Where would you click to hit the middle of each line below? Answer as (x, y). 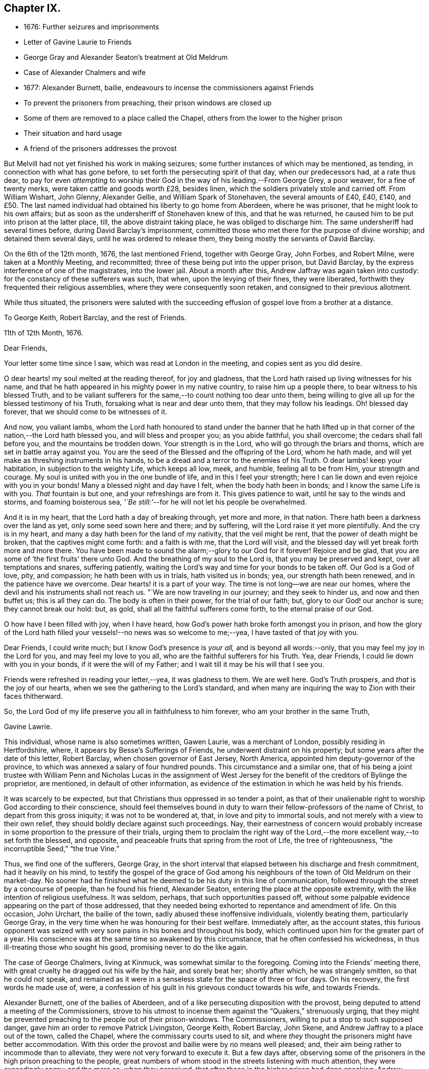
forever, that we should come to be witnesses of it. (86, 412)
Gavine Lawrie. (28, 727)
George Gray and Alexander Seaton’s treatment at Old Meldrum (126, 57)
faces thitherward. (33, 696)
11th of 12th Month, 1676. (44, 333)
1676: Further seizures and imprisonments (91, 27)
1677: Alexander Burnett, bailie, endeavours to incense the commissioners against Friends (169, 88)
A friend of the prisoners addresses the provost (100, 149)
